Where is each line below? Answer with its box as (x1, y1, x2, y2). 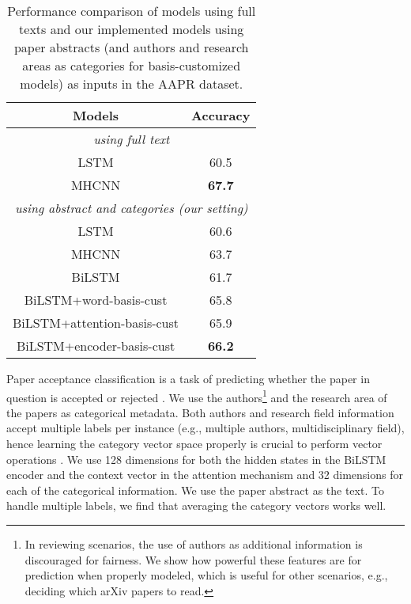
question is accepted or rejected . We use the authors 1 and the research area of (6, 386, 387, 405)
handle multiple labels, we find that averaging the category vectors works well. (6, 497, 386, 514)
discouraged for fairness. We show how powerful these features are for (25, 551, 362, 568)
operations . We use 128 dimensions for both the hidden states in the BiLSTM (6, 450, 386, 467)
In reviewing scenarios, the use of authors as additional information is (25, 536, 363, 552)
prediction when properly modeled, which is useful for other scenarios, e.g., (25, 567, 388, 583)
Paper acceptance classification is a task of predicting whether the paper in (6, 370, 370, 386)
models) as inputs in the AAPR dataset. (20, 74, 243, 93)
